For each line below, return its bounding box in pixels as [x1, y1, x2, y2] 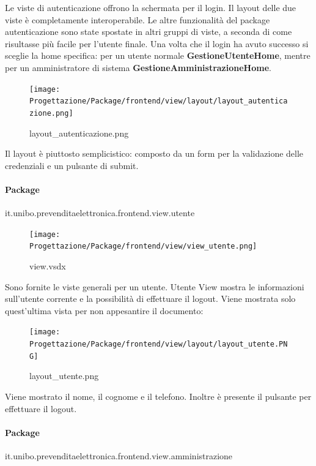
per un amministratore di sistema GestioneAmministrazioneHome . [5, 61, 271, 73]
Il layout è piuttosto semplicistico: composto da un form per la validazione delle [5, 147, 304, 160]
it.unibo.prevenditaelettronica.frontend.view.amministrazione [5, 449, 233, 462]
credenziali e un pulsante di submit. [5, 159, 139, 171]
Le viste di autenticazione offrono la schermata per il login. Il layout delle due [5, 1, 296, 13]
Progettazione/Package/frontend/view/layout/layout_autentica [29, 97, 288, 106]
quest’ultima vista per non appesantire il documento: [5, 304, 204, 317]
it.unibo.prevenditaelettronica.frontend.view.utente [5, 206, 195, 219]
